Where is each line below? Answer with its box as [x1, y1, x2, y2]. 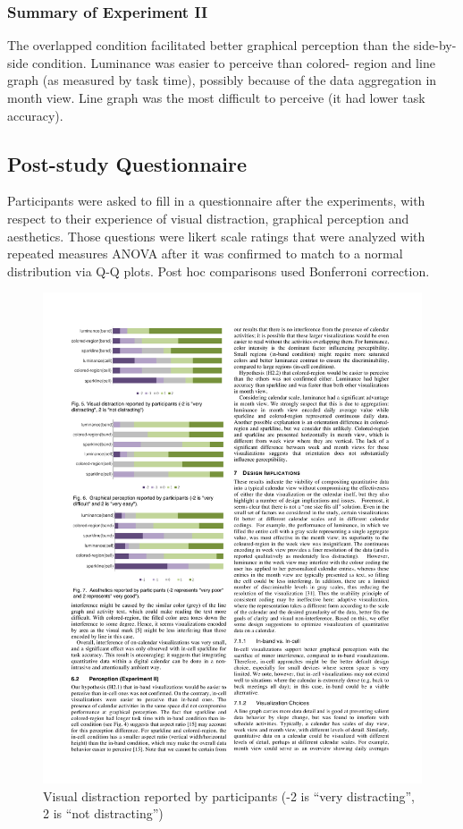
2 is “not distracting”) [43, 804, 164, 823]
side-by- [413, 36, 457, 55]
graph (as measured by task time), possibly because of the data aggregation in [7, 71, 437, 89]
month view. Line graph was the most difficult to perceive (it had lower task [7, 89, 425, 106]
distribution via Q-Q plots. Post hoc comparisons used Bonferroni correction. [7, 261, 430, 280]
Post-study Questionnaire [7, 149, 248, 177]
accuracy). [7, 106, 63, 124]
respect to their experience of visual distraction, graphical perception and [7, 208, 409, 227]
